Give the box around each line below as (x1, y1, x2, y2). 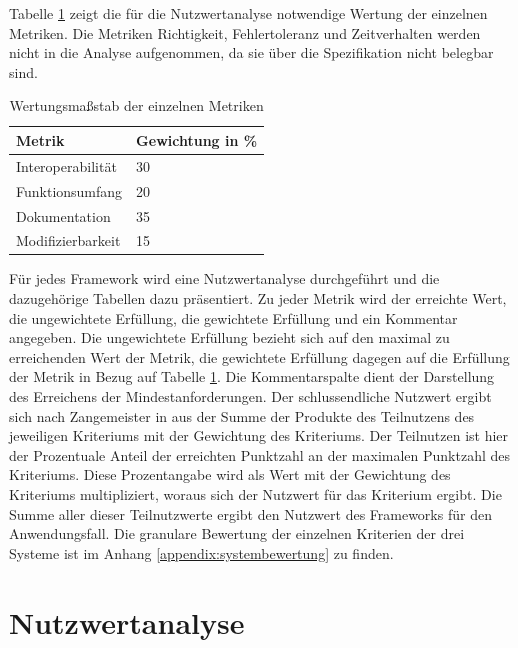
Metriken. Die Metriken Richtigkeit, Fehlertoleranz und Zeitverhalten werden (9, 22, 481, 43)
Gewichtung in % (136, 129, 258, 150)
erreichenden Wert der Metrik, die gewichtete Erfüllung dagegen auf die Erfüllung (9, 346, 510, 367)
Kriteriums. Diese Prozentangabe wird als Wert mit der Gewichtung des (9, 464, 451, 485)
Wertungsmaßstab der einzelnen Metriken (9, 95, 264, 116)
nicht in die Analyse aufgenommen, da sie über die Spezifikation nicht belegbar (9, 42, 494, 63)
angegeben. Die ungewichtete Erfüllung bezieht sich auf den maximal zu (9, 327, 450, 348)
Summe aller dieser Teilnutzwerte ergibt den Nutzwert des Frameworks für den (9, 503, 492, 524)
